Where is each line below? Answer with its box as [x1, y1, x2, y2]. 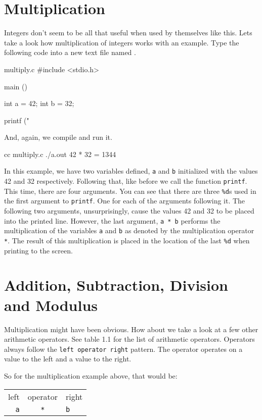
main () [4, 81, 27, 91]
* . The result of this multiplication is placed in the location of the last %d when [4, 235, 250, 245]
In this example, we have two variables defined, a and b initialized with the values [4, 166, 258, 176]
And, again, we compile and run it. [4, 132, 112, 142]
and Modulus [4, 294, 98, 315]
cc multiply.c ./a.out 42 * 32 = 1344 [4, 148, 116, 159]
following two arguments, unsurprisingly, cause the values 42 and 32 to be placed [4, 205, 254, 216]
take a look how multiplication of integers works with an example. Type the [4, 37, 239, 47]
